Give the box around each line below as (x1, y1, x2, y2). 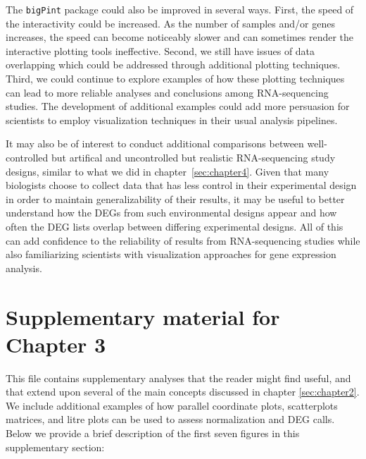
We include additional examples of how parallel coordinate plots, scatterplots (6, 398, 338, 412)
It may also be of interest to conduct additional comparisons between (6, 136, 304, 151)
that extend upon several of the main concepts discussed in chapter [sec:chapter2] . (6, 384, 360, 399)
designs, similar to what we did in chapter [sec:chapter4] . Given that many (6, 164, 329, 178)
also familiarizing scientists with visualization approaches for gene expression (6, 247, 336, 262)
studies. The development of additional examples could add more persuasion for (6, 99, 350, 114)
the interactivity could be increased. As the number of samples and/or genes (6, 16, 335, 30)
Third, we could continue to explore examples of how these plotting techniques (6, 71, 345, 86)
